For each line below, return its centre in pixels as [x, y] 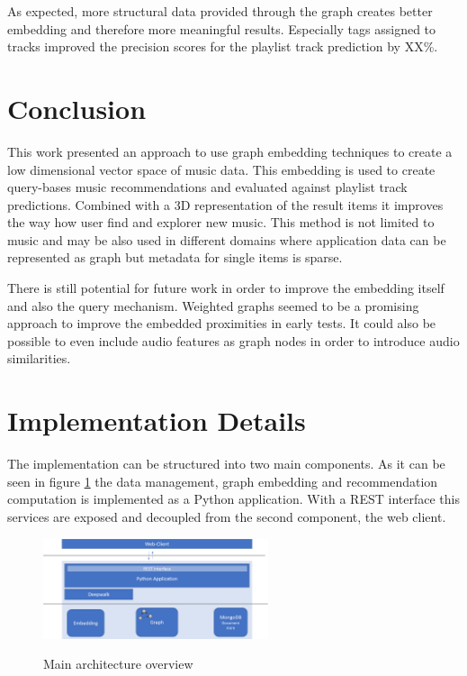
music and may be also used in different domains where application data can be [227, 239]
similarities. [39, 358]
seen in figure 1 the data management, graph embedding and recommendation [223, 481]
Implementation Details [157, 420]
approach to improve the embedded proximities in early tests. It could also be [222, 323]
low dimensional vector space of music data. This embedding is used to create [221, 169]
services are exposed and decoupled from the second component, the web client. [227, 516]
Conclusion [77, 108]
